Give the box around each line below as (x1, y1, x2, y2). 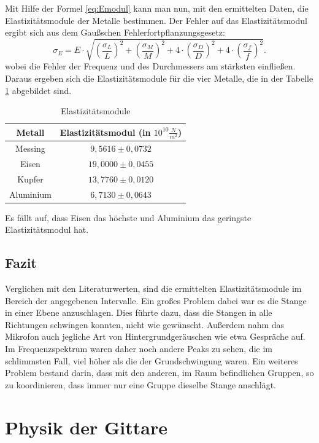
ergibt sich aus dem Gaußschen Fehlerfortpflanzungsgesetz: (5, 26, 225, 39)
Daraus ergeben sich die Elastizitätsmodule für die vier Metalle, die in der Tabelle (5, 71, 313, 84)
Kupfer (17, 172, 44, 185)
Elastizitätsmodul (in (60, 125, 151, 138)
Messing (15, 142, 45, 155)
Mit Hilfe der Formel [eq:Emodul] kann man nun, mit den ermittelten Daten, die (5, 2, 309, 14)
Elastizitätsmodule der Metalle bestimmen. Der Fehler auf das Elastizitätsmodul (5, 14, 307, 26)
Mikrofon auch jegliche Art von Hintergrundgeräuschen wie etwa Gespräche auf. (5, 330, 306, 343)
